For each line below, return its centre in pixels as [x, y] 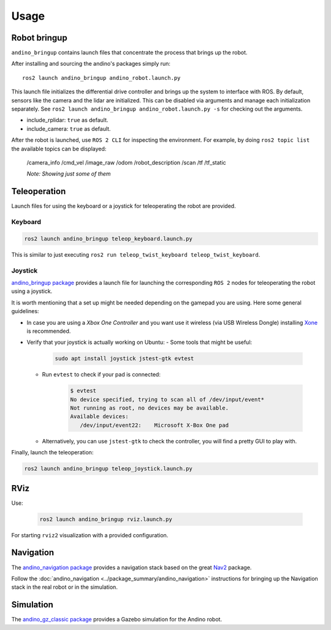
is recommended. [49, 331]
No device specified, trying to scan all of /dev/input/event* [167, 399]
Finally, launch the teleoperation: [52, 453]
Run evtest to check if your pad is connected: [101, 375]
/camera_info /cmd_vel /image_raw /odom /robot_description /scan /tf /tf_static [126, 162]
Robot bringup [39, 38]
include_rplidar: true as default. [67, 120]
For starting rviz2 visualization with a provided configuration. [90, 535]
